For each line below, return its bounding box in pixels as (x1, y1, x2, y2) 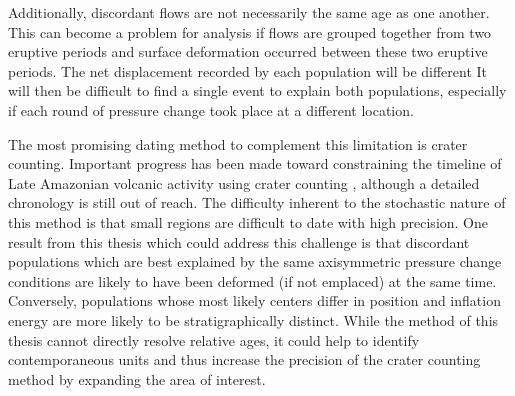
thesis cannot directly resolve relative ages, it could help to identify (8, 329, 420, 350)
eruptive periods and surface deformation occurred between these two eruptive (8, 41, 488, 62)
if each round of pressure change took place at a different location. (8, 99, 414, 120)
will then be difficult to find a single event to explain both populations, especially (8, 80, 507, 101)
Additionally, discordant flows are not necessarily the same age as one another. (8, 2, 490, 22)
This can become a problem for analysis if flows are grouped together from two (8, 21, 492, 42)
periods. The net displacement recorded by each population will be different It (8, 60, 488, 81)
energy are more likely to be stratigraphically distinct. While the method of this (8, 309, 499, 330)
